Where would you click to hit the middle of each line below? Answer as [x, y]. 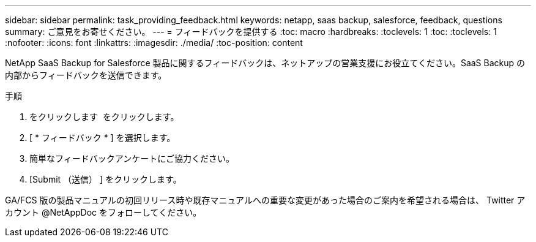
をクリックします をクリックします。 [104, 117]
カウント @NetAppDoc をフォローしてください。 [103, 212]
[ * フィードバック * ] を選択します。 [102, 138]
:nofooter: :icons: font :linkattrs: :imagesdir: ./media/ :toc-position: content [154, 43]
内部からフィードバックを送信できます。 [86, 75]
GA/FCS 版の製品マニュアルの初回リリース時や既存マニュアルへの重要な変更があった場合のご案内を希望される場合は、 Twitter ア [265, 200]
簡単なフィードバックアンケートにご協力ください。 [132, 158]
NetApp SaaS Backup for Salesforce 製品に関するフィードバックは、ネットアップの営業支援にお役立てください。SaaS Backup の [265, 63]
